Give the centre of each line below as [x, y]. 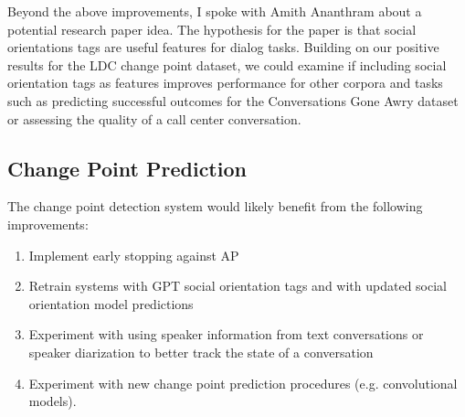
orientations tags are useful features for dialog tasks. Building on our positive [223, 47]
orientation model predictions [111, 303]
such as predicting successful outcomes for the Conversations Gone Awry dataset [233, 100]
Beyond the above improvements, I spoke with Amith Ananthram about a [215, 11]
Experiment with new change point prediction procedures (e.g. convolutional [243, 383]
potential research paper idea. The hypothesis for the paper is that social [212, 29]
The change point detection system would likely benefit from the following [215, 206]
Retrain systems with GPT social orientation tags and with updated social [238, 286]
